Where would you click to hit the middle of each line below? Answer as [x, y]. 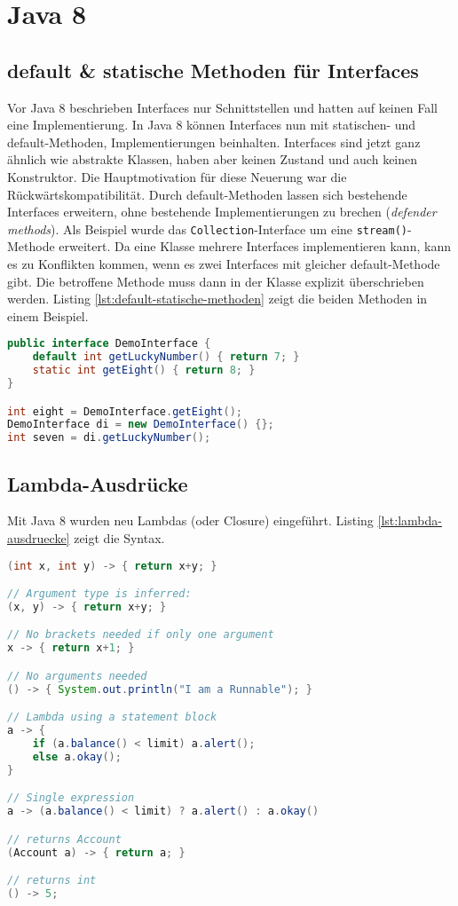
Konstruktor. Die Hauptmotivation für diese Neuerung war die [177, 176]
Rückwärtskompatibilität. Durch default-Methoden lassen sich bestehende [207, 194]
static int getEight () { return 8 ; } [144, 370]
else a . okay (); [77, 756]
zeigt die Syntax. [119, 537]
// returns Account [64, 839]
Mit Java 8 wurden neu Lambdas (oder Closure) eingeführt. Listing [190, 520]
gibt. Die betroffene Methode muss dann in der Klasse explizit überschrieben [216, 281]
